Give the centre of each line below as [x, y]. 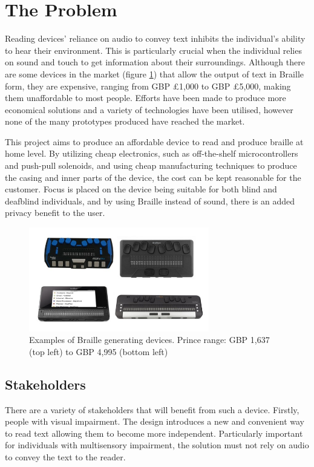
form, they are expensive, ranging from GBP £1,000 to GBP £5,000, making [148, 86]
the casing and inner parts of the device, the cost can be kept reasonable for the [153, 177]
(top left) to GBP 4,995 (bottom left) [99, 351]
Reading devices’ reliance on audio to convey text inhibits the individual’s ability [155, 38]
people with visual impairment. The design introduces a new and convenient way [155, 421]
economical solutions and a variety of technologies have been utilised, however [149, 109]
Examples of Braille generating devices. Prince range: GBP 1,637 [149, 340]
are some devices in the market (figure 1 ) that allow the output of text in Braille [154, 73]
